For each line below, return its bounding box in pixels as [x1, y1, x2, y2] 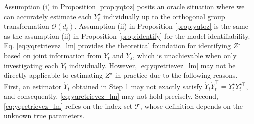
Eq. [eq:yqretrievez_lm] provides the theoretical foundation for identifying [4, 40, 231, 51]
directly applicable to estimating [4, 70, 103, 80]
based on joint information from [4, 50, 102, 60]
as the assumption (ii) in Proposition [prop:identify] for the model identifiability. [4, 30, 250, 41]
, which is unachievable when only [132, 50, 237, 60]
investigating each [4, 60, 58, 70]
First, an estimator [4, 81, 62, 91]
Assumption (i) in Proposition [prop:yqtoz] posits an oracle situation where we [4, 1, 245, 11]
